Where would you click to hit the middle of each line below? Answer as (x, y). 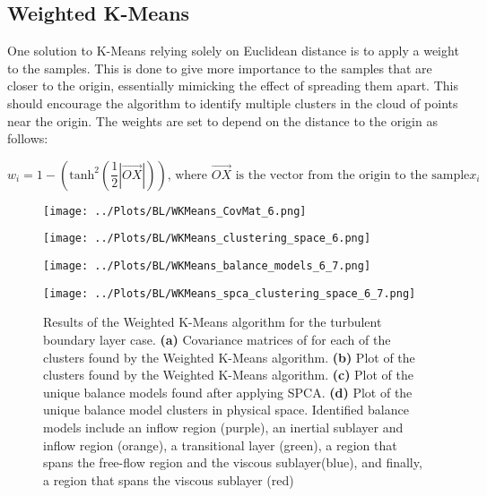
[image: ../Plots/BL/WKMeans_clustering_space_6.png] (207, 239)
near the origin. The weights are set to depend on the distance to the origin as (222, 120)
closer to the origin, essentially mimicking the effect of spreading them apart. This (233, 86)
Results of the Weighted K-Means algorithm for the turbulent (213, 322)
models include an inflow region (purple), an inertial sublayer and (223, 427)
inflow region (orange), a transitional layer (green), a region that (220, 445)
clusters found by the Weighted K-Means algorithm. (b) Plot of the (229, 357)
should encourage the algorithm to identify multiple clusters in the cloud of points (233, 103)
